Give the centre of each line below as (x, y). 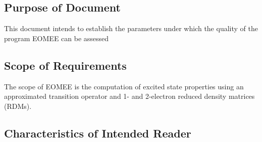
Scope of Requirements (65, 65)
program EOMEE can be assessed (57, 38)
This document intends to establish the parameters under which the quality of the (131, 28)
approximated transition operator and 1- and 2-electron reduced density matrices (129, 96)
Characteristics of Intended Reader (98, 133)
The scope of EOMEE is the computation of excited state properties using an (124, 86)
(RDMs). (18, 106)
